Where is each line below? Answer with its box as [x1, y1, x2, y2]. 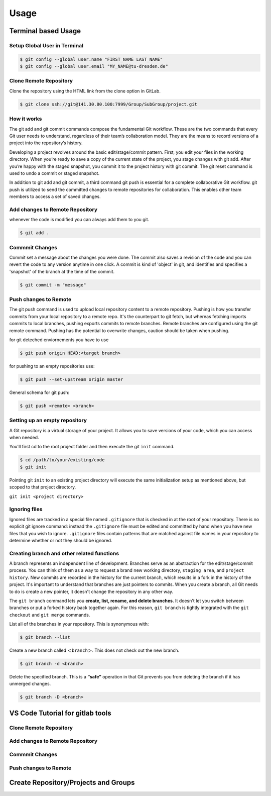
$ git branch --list [20, 635, 70, 640]
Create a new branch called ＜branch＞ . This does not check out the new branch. [9, 647, 180, 653]
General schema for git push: [9, 389, 70, 395]
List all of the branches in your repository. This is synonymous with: [9, 621, 149, 627]
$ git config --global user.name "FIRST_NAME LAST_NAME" [20, 56, 163, 62]
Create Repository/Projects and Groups [9, 778, 135, 787]
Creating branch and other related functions [9, 550, 119, 557]
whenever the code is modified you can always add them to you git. [9, 217, 150, 223]
